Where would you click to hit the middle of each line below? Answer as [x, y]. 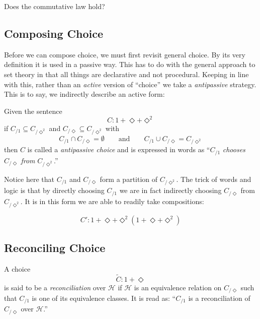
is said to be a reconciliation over [55, 287]
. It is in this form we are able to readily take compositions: [112, 201]
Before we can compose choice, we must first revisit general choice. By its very [125, 54]
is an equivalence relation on [178, 287]
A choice [17, 268]
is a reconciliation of [219, 298]
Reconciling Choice [55, 247]
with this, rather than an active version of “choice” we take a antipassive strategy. [130, 84]
